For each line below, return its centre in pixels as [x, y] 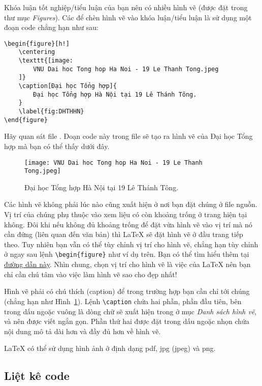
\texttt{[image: [46, 61]
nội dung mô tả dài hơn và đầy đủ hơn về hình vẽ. [83, 331]
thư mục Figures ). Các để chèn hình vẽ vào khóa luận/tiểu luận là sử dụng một [128, 17]
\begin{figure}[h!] [37, 43]
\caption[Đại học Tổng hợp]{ [68, 86]
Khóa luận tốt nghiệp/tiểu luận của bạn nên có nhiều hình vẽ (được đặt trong [126, 7]
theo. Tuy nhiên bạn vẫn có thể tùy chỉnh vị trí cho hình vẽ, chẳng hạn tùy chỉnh [131, 244]
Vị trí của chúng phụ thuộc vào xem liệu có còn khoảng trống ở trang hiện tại [126, 214]
